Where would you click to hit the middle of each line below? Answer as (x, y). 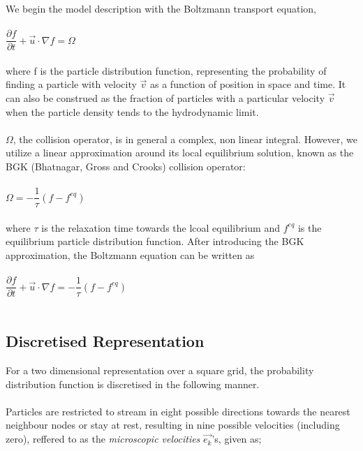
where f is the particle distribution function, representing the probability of (166, 70)
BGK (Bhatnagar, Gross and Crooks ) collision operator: (126, 166)
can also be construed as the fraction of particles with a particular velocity (165, 98)
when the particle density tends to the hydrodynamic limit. (132, 111)
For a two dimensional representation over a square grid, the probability (160, 370)
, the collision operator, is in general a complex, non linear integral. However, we (185, 139)
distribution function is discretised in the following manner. (133, 384)
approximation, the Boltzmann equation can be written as (130, 255)
